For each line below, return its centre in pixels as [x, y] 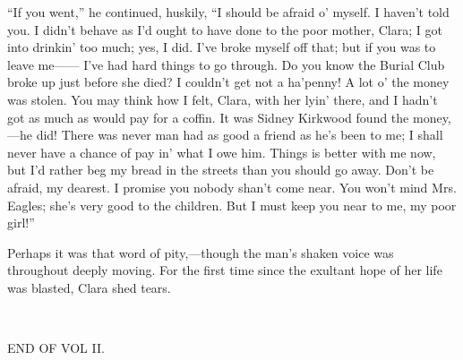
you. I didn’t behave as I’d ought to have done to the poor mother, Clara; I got [225, 29]
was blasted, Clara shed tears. [89, 287]
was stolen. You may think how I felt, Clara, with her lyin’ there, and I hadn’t [223, 99]
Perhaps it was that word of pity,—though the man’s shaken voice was [201, 252]
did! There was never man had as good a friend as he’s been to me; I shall [240, 135]
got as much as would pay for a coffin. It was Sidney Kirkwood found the [208, 117]
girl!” [21, 223]
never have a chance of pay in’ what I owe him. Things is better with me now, [222, 152]
